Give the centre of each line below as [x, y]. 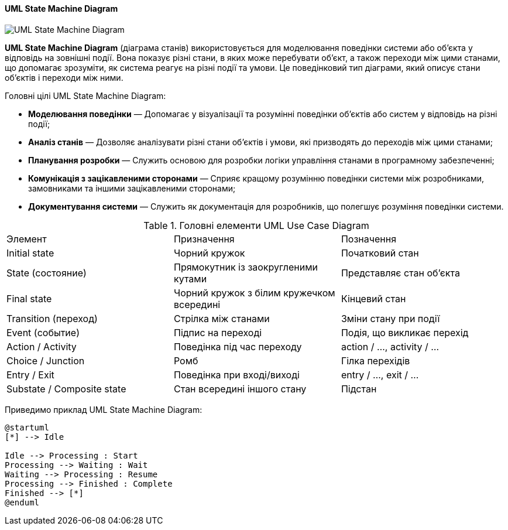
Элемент [27, 239]
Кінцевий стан [373, 298]
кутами [190, 278]
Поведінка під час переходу [238, 346]
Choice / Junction [46, 360]
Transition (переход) [52, 318]
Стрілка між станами [222, 318]
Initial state [30, 253]
